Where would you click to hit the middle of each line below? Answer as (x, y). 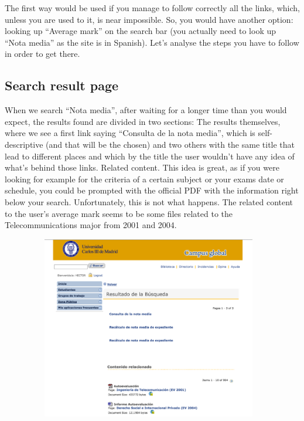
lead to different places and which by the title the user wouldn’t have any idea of (150, 156)
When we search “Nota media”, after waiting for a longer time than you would (146, 110)
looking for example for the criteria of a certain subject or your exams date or (144, 179)
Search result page (62, 85)
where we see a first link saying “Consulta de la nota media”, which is (130, 133)
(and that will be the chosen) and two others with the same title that (170, 144)
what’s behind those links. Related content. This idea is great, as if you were (142, 167)
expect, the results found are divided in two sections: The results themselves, (143, 121)
